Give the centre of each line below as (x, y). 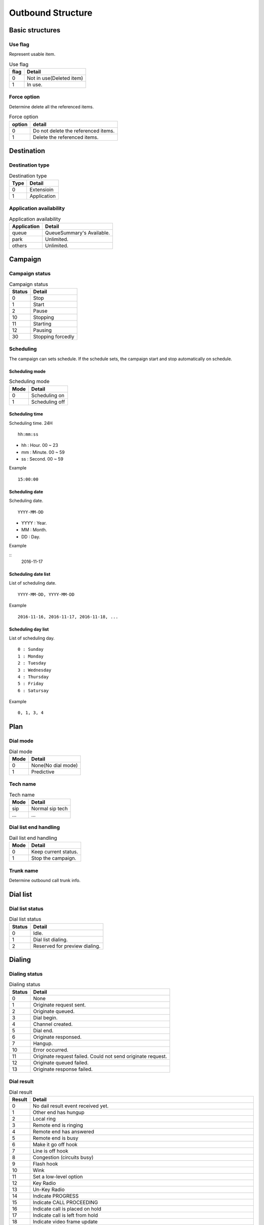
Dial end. (43, 1030)
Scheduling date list (30, 574)
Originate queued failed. (61, 1062)
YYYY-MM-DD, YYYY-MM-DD (46, 594)
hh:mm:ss (28, 434)
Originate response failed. (63, 1069)
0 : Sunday (31, 649)
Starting (42, 324)
